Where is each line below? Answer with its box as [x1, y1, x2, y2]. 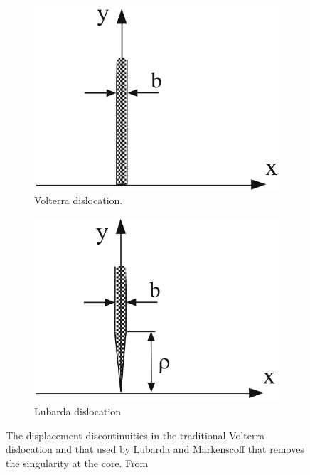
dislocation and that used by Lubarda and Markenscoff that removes [6, 442, 304, 457]
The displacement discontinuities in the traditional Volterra [6, 427, 264, 442]
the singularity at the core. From [6, 456, 149, 471]
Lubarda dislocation [34, 404, 122, 419]
